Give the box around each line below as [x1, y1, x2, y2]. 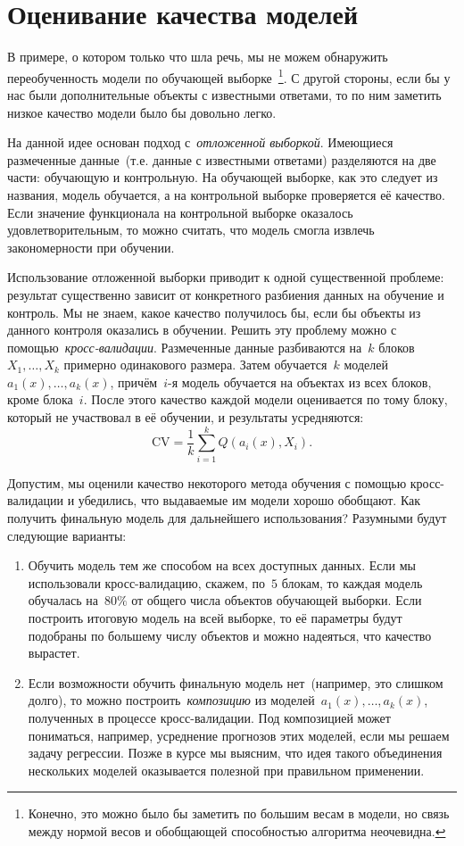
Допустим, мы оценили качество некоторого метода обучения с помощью [7, 473, 407, 492]
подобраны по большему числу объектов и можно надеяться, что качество [28, 626, 432, 644]
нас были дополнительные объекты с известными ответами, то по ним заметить [7, 85, 442, 104]
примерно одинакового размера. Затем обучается [63, 355, 327, 374]
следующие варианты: [7, 526, 127, 544]
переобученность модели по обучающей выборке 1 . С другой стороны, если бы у [7, 65, 451, 87]
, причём [110, 372, 158, 391]
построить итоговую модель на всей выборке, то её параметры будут [28, 608, 402, 626]
